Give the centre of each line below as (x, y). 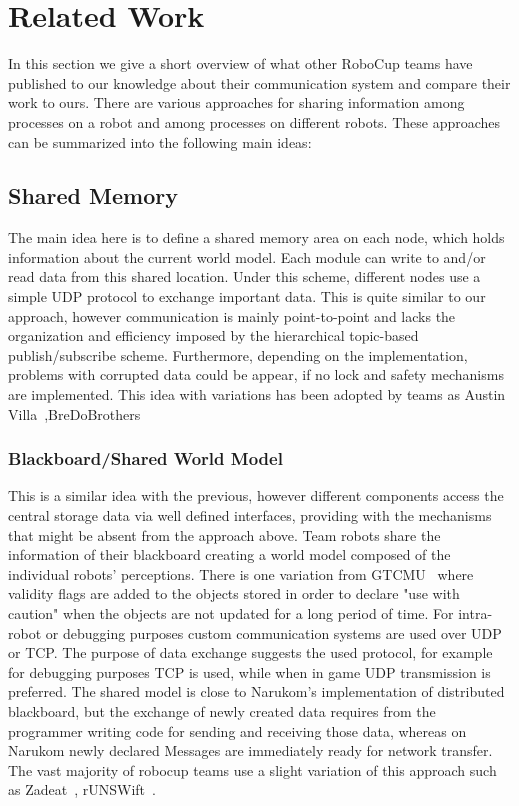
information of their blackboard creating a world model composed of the (229, 554)
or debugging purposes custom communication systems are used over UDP (273, 632)
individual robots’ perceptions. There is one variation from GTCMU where (241, 573)
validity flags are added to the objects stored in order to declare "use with (234, 593)
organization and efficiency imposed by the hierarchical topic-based (213, 335)
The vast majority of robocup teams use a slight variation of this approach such (252, 769)
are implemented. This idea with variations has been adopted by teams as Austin (257, 394)
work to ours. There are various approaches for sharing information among (236, 102)
